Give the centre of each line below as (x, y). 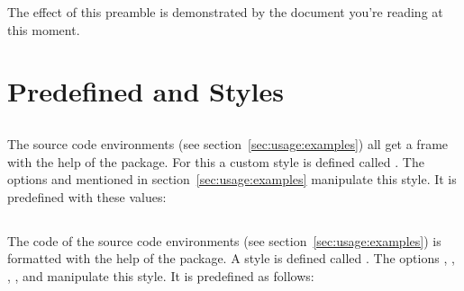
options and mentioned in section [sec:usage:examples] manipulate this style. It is (232, 179)
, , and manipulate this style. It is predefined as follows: (161, 275)
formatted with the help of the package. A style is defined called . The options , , (231, 258)
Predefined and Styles (146, 91)
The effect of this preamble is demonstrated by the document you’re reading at (225, 12)
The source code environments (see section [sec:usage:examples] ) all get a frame (228, 143)
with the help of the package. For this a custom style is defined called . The (216, 161)
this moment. (44, 29)
